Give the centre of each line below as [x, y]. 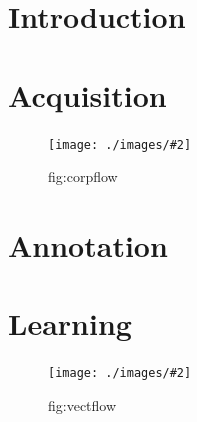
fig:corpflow [83, 176]
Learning [70, 323]
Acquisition [87, 94]
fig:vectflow [82, 404]
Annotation [88, 244]
